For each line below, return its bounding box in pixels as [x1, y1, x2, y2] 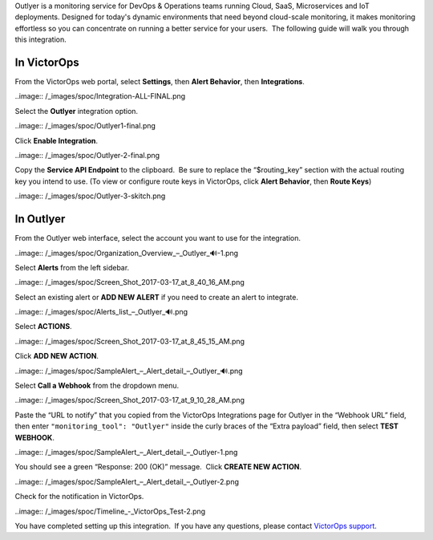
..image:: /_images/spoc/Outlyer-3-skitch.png [14, 191, 166, 201]
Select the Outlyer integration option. [14, 106, 139, 116]
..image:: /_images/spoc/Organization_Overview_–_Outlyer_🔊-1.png [14, 248, 239, 258]
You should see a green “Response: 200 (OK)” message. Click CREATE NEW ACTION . [14, 462, 302, 472]
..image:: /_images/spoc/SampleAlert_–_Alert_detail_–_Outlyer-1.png [14, 447, 238, 457]
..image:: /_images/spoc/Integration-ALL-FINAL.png [14, 91, 186, 101]
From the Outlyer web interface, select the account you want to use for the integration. [14, 233, 301, 243]
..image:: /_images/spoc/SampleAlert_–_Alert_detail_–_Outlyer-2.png [14, 477, 240, 486]
